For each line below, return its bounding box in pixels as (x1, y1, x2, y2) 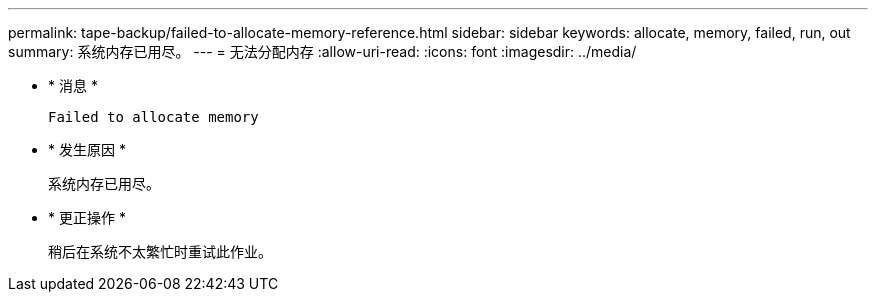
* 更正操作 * (48, 209, 126, 226)
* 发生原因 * (48, 141, 126, 158)
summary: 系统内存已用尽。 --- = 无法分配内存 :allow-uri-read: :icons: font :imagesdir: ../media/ (8, 43, 637, 60)
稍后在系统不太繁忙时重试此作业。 (48, 243, 272, 260)
